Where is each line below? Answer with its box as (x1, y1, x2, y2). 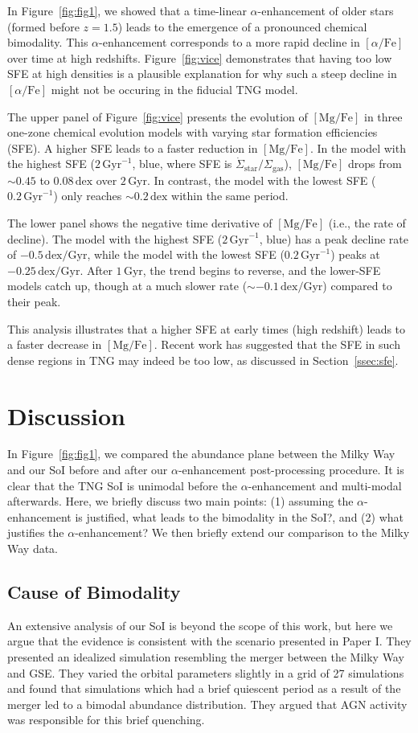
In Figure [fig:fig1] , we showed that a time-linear (7, 2, 247, 18)
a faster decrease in (7, 336, 102, 353)
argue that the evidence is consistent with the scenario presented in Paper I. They (7, 633, 412, 649)
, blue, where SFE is (132, 155, 232, 172)
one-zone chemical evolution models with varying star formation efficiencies (7, 124, 378, 141)
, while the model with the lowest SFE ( (87, 246, 285, 263)
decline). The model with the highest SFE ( (7, 230, 223, 247)
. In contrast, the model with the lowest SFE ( (147, 171, 376, 188)
